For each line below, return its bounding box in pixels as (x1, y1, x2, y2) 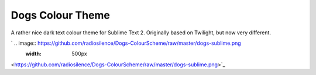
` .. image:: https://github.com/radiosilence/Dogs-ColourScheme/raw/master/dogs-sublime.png (11, 40, 241, 47)
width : (25, 50, 42, 58)
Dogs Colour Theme (11, 9, 111, 22)
